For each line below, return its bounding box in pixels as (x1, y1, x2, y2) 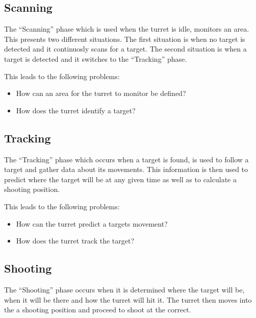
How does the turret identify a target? (16, 105, 136, 115)
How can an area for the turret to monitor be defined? (16, 88, 186, 99)
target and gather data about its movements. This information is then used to (4, 164, 248, 175)
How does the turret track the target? (16, 235, 135, 246)
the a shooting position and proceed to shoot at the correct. (4, 304, 191, 315)
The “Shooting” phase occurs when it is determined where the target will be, (4, 284, 245, 295)
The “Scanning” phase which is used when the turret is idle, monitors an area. (4, 23, 249, 34)
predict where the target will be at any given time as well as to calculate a (4, 174, 237, 184)
